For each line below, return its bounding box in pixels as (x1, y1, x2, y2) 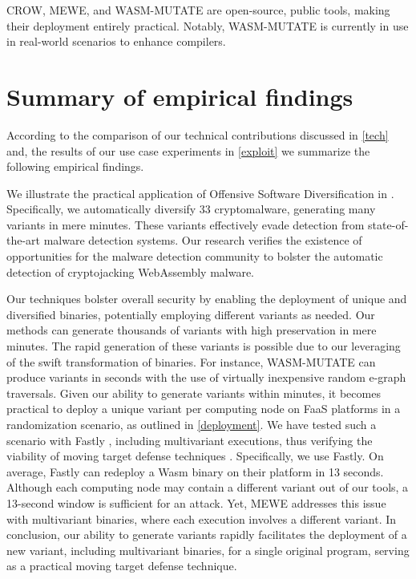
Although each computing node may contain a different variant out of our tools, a (6, 479, 409, 496)
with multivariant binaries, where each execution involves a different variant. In (6, 510, 397, 527)
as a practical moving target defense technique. (6, 557, 237, 574)
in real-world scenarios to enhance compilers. (6, 33, 226, 50)
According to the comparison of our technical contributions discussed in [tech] (6, 126, 389, 143)
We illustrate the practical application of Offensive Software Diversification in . (6, 184, 394, 201)
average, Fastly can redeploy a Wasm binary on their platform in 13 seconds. (6, 463, 384, 480)
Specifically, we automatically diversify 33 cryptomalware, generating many (6, 200, 376, 217)
